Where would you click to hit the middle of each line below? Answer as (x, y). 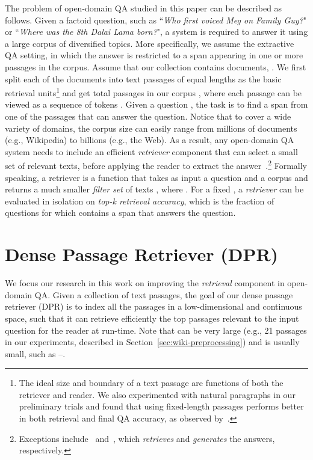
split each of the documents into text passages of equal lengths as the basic (143, 78)
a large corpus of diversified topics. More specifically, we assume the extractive (150, 43)
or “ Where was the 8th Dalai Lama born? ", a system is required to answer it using (156, 32)
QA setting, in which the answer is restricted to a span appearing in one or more (154, 55)
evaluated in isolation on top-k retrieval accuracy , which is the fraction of (140, 201)
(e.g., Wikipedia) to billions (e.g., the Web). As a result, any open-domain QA (150, 140)
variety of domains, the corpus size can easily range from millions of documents (151, 128)
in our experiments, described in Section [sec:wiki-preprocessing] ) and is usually (152, 342)
